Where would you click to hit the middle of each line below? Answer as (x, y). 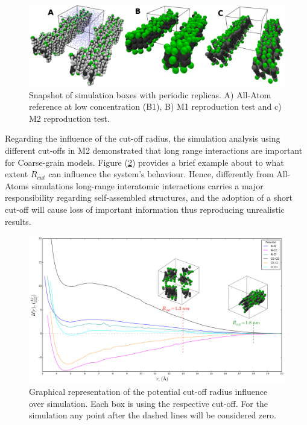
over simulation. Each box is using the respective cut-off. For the (148, 403)
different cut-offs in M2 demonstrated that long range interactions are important (154, 150)
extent (17, 174)
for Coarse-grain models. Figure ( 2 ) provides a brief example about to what (144, 162)
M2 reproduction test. (69, 118)
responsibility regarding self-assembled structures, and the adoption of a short (149, 197)
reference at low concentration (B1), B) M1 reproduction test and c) (155, 106)
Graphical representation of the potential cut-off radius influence (148, 392)
